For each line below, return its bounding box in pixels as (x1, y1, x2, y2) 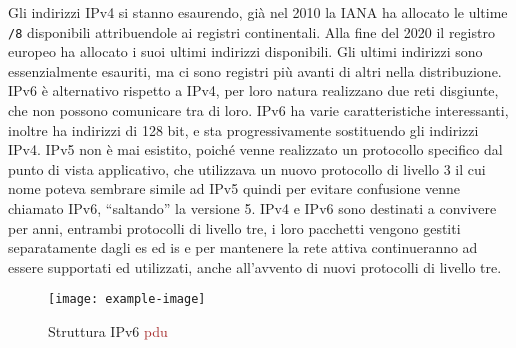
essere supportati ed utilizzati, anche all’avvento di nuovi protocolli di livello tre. (8, 256, 502, 277)
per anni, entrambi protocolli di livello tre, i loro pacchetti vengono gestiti (8, 217, 461, 238)
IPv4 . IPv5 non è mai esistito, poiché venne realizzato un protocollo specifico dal (8, 139, 503, 160)
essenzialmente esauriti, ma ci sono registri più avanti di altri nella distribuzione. (8, 60, 502, 81)
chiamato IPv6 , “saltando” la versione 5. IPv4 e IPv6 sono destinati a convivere (8, 198, 497, 218)
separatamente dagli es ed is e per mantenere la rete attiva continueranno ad (8, 237, 478, 258)
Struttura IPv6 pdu (48, 321, 168, 342)
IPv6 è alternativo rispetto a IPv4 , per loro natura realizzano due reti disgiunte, (8, 80, 499, 101)
